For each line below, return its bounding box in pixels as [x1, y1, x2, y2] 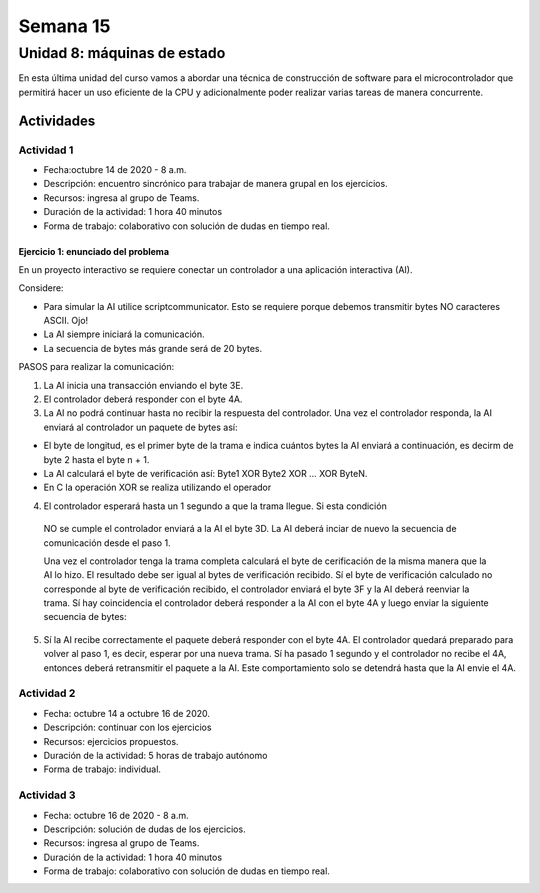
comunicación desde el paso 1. [43, 536, 171, 549]
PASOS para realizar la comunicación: [18, 361, 175, 373]
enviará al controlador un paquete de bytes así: [43, 421, 238, 433]
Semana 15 [18, 15, 111, 37]
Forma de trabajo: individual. [43, 763, 162, 775]
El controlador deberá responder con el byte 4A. [43, 393, 243, 405]
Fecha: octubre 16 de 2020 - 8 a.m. [43, 809, 189, 821]
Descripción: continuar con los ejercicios [43, 721, 212, 734]
